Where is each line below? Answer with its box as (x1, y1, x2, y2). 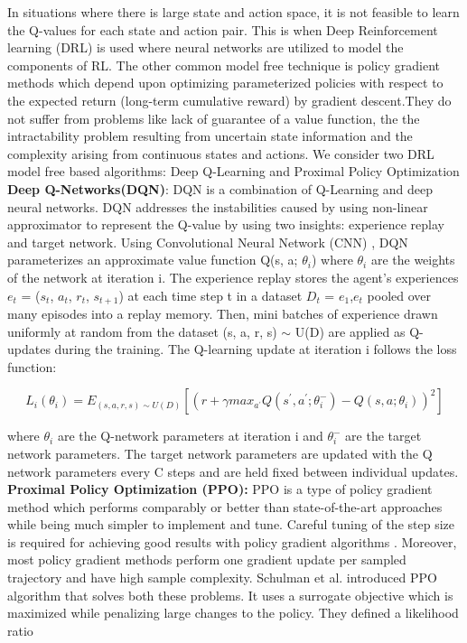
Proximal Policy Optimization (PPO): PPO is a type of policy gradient (7, 480, 433, 499)
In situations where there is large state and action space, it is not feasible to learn (7, 3, 460, 21)
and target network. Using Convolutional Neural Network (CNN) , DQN (7, 232, 408, 251)
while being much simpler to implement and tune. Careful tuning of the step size (7, 515, 454, 534)
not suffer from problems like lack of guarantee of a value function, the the (7, 108, 420, 127)
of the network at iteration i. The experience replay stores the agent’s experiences (7, 267, 459, 286)
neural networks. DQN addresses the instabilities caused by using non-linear (7, 197, 428, 216)
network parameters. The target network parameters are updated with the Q (7, 443, 433, 462)
